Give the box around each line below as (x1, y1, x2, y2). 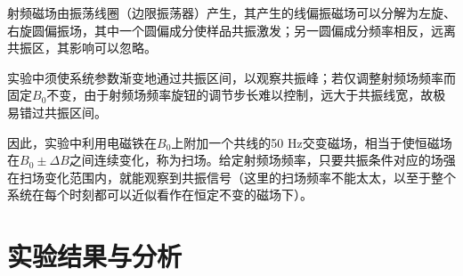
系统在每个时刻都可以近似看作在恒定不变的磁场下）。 (7, 185, 313, 204)
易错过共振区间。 (7, 102, 107, 121)
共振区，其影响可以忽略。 (7, 38, 157, 57)
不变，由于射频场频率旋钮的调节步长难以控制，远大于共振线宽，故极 (46, 85, 446, 104)
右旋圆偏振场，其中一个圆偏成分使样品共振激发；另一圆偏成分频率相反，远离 (7, 20, 456, 39)
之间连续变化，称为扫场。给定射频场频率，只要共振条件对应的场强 (69, 150, 456, 169)
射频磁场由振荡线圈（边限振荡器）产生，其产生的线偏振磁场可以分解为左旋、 (7, 4, 456, 21)
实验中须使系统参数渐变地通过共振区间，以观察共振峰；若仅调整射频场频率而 (7, 68, 456, 86)
